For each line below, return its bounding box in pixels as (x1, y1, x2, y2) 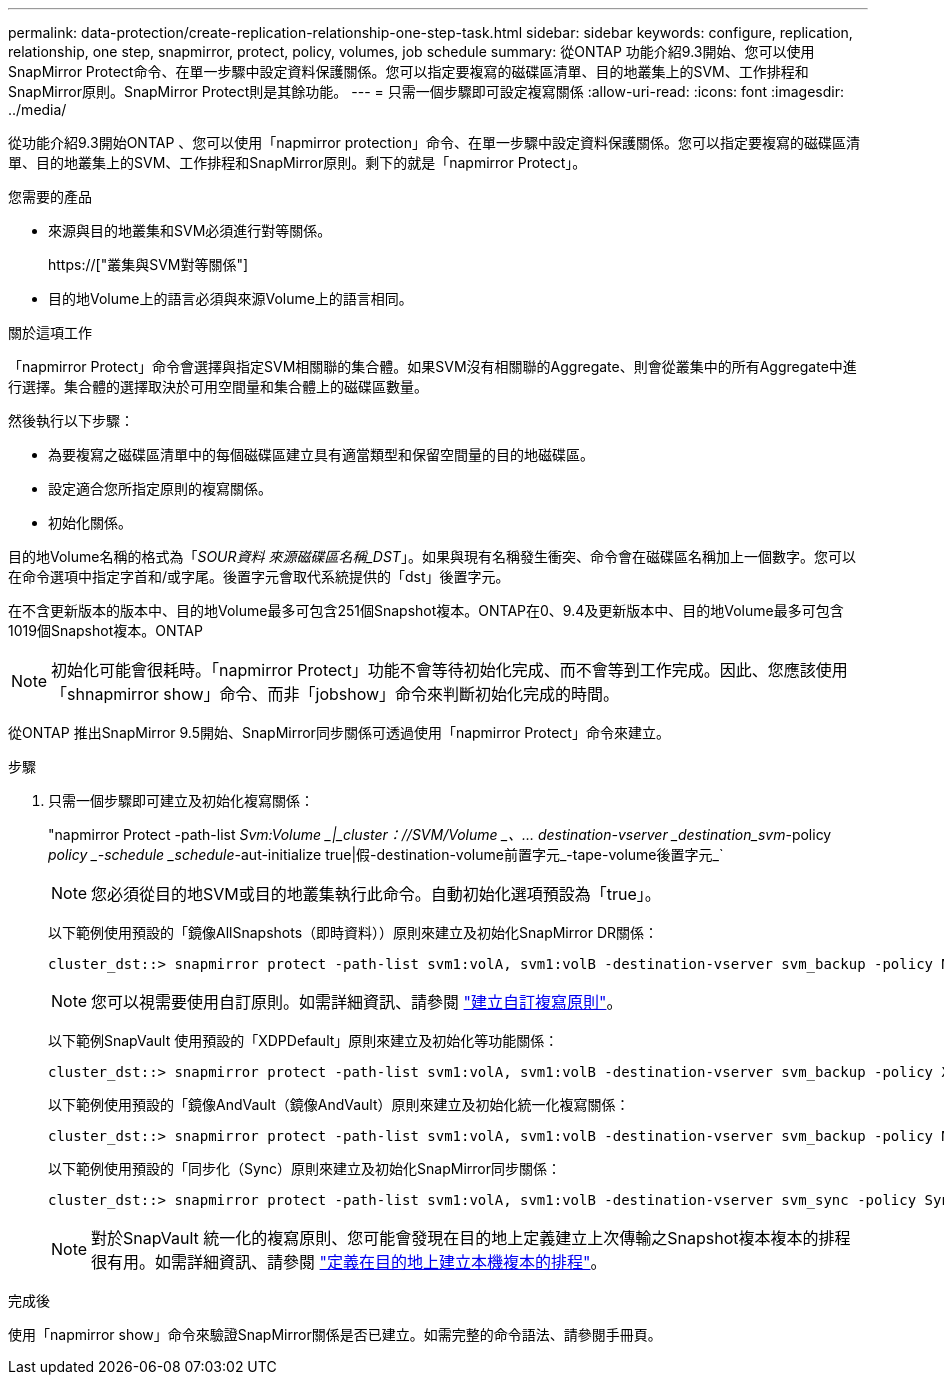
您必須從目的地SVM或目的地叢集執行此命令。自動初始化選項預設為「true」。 (91, 884, 661, 904)
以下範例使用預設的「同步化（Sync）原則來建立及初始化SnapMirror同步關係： (48, 1160, 562, 1177)
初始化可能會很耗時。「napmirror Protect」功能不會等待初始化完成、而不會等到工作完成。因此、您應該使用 (51, 660, 848, 680)
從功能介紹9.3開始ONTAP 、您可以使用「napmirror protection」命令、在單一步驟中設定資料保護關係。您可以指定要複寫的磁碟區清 (8, 134, 861, 151)
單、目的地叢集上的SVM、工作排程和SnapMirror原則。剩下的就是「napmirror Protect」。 (8, 154, 587, 171)
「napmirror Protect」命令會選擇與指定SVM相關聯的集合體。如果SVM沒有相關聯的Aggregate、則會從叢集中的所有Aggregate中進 (8, 358, 857, 375)
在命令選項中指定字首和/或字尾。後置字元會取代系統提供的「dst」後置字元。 (8, 568, 510, 585)
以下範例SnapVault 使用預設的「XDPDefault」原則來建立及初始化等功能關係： (48, 1032, 559, 1049)
